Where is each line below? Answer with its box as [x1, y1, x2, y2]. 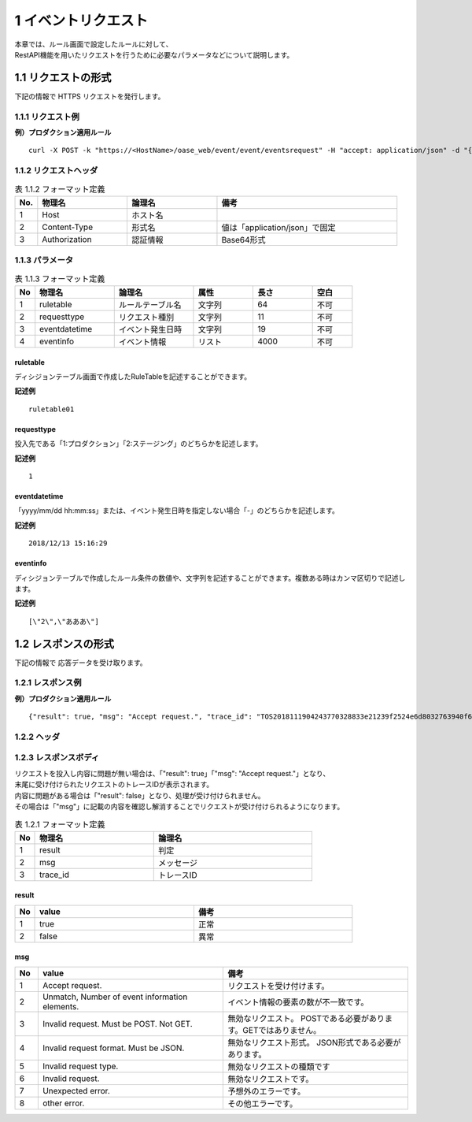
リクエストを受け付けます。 [227, 980, 330, 991]
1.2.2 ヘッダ [14, 731, 61, 742]
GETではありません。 [242, 1024, 322, 1035]
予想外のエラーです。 [227, 1086, 306, 1097]
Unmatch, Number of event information [42, 991, 188, 1002]
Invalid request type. [42, 1061, 119, 1072]
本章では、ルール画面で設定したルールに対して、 [14, 39, 173, 49]
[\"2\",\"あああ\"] [28, 617, 100, 626]
